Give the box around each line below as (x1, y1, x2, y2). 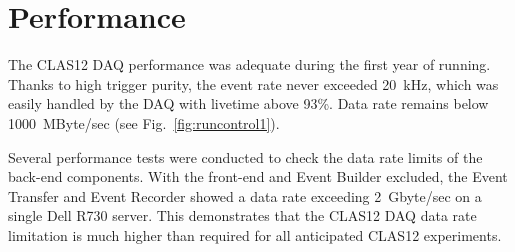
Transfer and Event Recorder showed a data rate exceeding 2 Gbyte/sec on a (8, 185, 482, 206)
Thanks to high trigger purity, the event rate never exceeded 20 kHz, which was (8, 73, 499, 94)
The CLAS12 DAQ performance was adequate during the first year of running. (8, 54, 491, 75)
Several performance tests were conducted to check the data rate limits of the (8, 146, 483, 167)
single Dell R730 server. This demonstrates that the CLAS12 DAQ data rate (8, 205, 477, 226)
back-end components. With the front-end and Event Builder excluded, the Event (8, 166, 508, 187)
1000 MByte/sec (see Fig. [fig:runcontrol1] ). (8, 112, 280, 133)
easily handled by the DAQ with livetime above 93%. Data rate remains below (8, 93, 489, 114)
